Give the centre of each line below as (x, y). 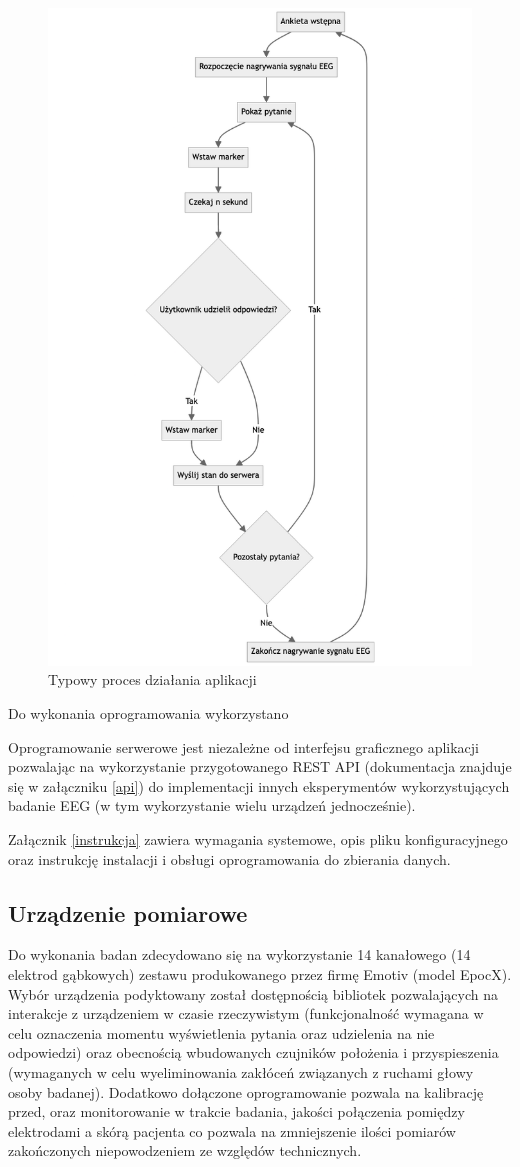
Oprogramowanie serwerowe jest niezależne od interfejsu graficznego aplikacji (243, 746)
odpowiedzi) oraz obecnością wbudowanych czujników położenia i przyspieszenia (253, 1052)
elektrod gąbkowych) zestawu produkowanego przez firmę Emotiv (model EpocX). (260, 973)
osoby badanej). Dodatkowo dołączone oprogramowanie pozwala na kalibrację (246, 1091)
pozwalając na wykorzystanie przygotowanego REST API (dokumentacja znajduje (260, 766)
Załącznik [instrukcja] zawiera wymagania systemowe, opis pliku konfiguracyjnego (258, 838)
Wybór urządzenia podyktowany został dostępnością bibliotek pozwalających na (253, 993)
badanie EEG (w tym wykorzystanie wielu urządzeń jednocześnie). (212, 805)
